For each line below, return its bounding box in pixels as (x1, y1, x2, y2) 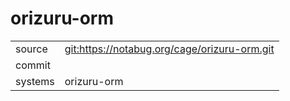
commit (15, 58, 51, 72)
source (15, 42, 48, 56)
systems (15, 74, 55, 88)
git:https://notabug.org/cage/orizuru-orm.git (64, 42, 275, 56)
